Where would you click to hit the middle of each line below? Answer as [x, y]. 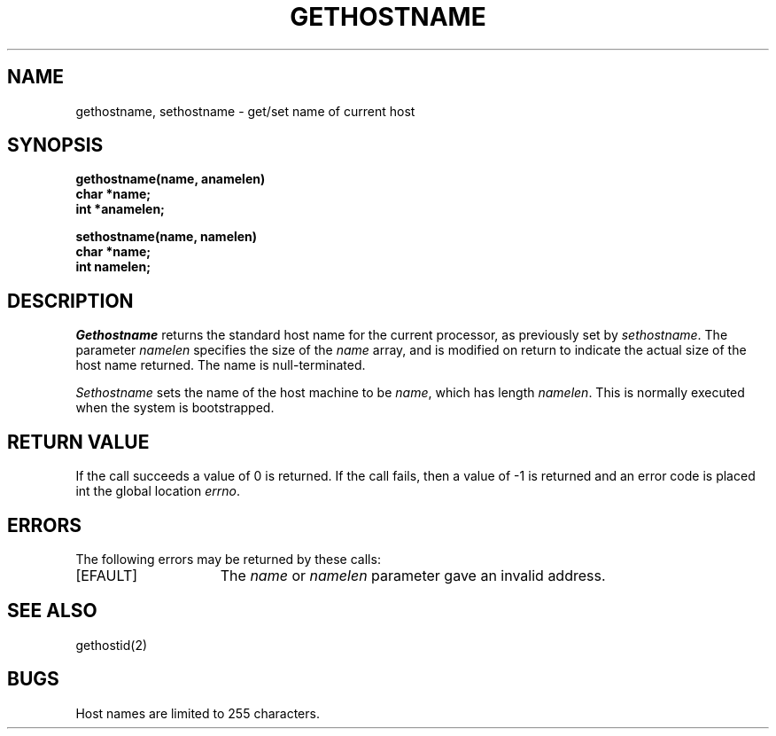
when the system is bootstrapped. [175, 408]
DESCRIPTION [70, 301]
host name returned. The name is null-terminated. [221, 365]
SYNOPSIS [55, 145]
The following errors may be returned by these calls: [228, 559]
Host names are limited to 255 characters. [198, 713]
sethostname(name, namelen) [167, 237]
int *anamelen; [120, 209]
